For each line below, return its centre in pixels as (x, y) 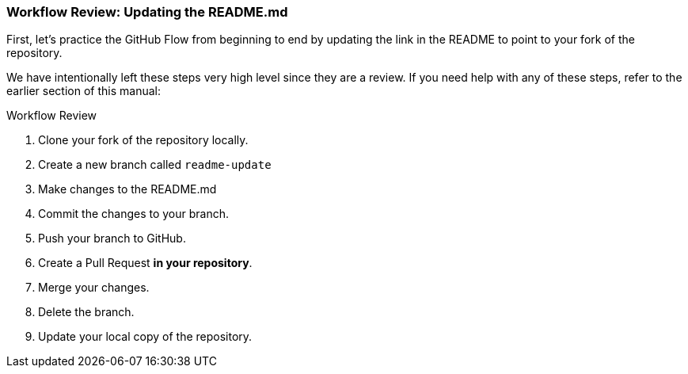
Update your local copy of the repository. (145, 337)
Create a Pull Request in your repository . (145, 263)
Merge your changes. (94, 288)
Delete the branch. (86, 312)
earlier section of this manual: (84, 91)
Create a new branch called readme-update (155, 165)
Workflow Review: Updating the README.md (147, 12)
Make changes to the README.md (127, 189)
